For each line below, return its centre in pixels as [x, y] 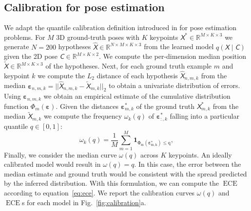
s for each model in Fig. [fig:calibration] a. [84, 202]
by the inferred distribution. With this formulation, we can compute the [111, 183]
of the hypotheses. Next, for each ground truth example [129, 66]
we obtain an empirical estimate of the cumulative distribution [137, 96]
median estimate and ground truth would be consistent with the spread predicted [125, 173]
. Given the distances [87, 106]
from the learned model [179, 46]
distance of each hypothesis [137, 75]
